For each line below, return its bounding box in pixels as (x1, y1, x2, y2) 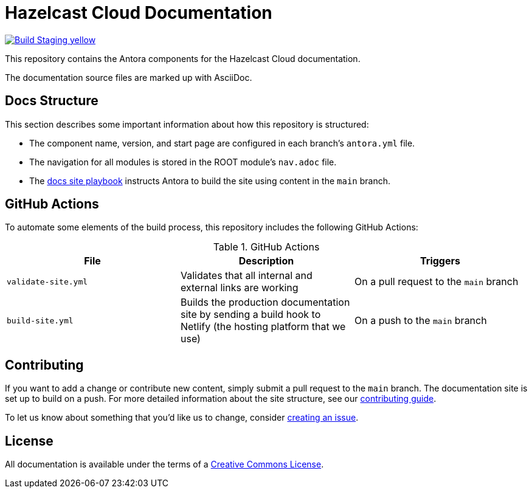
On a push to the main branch (354, 314, 487, 327)
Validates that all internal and (180, 269, 313, 282)
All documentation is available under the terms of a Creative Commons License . (5, 459, 324, 470)
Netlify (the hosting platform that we (180, 320, 346, 333)
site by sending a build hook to (180, 308, 321, 321)
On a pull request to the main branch (354, 275, 519, 288)
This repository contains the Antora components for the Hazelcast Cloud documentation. (5, 53, 361, 64)
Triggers (420, 255, 460, 267)
